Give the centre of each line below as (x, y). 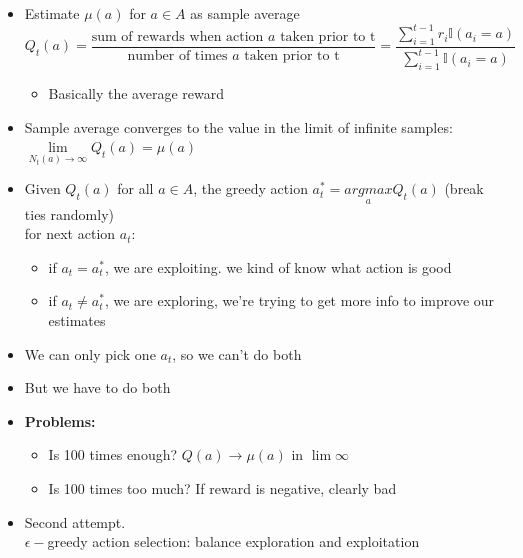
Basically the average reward (136, 93)
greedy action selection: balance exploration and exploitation (233, 541)
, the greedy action (250, 188)
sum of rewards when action (177, 36)
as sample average (245, 13)
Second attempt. (75, 521)
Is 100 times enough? (113, 454)
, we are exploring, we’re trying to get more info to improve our (299, 300)
